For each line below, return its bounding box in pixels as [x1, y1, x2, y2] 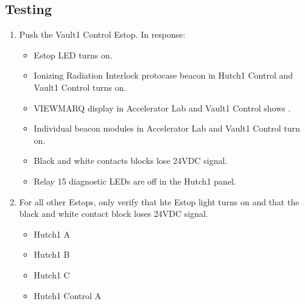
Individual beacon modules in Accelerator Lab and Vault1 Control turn [33, 122, 300, 135]
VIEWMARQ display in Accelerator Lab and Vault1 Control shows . [33, 101, 291, 114]
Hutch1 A [33, 227, 71, 240]
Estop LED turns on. [33, 48, 113, 61]
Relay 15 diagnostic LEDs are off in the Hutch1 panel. [33, 174, 236, 187]
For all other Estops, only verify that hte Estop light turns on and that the [19, 195, 300, 208]
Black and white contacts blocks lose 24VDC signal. [33, 154, 228, 167]
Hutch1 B [33, 248, 70, 261]
